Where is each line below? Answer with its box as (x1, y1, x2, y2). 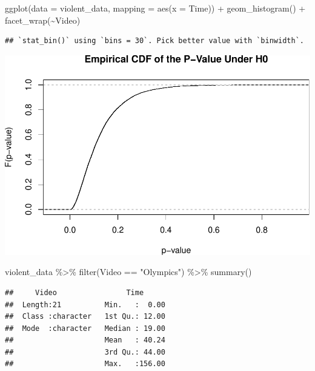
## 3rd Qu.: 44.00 (5, 347, 165, 356)
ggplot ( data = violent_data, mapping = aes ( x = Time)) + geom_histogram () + (5, 2, 306, 14)
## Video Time (5, 288, 144, 297)
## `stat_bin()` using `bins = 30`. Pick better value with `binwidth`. (5, 36, 304, 46)
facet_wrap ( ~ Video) (5, 13, 81, 26)
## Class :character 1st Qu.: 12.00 (5, 312, 165, 321)
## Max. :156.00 (5, 359, 165, 369)
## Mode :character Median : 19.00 (5, 324, 165, 333)
